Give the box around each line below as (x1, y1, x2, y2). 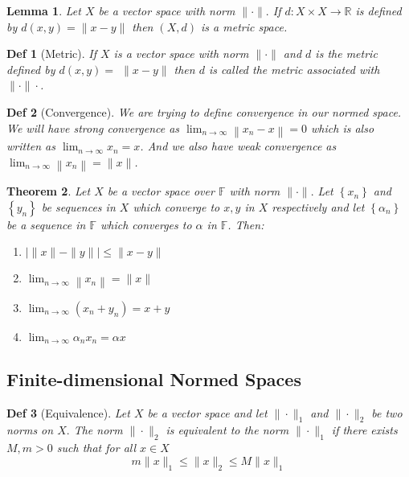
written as (6, 138, 55, 154)
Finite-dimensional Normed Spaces (6, 366, 301, 391)
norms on (6, 421, 54, 438)
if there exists (331, 421, 398, 438)
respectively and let (272, 198, 365, 215)
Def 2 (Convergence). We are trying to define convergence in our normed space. (6, 103, 402, 120)
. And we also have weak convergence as (140, 138, 337, 154)
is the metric (315, 45, 378, 62)
